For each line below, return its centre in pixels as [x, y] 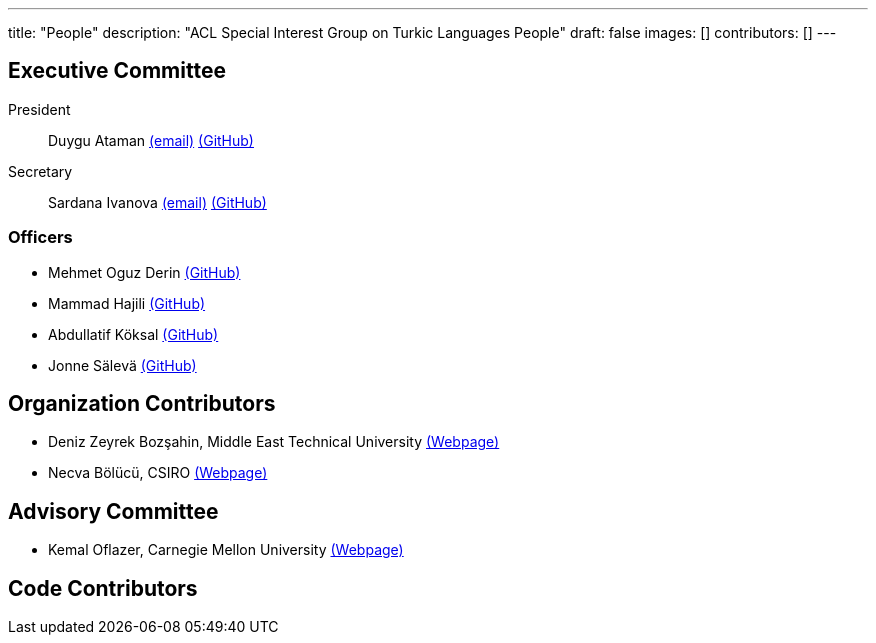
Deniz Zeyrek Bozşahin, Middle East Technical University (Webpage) [274, 442]
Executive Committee [117, 71]
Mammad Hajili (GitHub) [127, 303]
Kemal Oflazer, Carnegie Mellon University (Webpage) [226, 550]
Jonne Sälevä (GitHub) [122, 365]
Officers [40, 237]
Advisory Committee [113, 511]
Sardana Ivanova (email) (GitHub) [157, 202]
